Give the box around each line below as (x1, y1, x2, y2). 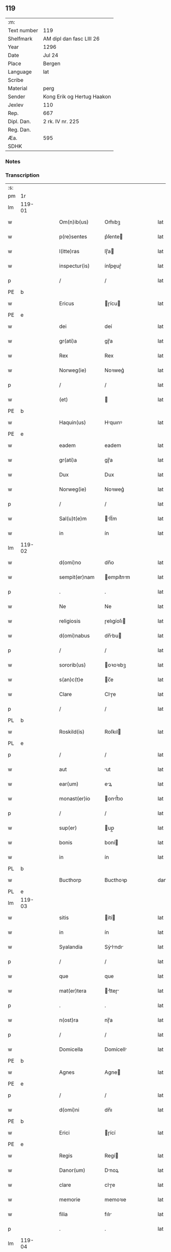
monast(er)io (59, 795, 91, 802)
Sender (8, 93, 25, 100)
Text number (8, 26, 38, 34)
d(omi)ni (59, 1106, 80, 1114)
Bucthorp (59, 877, 81, 884)
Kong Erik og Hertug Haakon (43, 93, 111, 100)
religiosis (59, 618, 81, 625)
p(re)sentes (59, 233, 88, 240)
